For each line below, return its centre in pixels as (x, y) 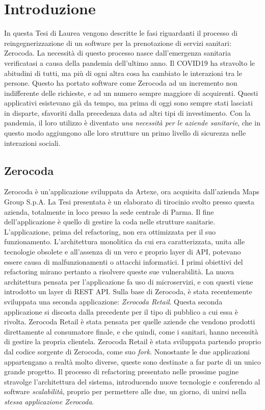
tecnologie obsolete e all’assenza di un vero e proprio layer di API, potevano (123, 252)
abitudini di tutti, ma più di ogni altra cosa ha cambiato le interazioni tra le (123, 73)
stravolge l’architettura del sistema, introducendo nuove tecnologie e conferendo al (132, 381)
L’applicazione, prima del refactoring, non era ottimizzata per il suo (110, 231)
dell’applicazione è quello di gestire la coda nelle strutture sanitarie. (110, 222)
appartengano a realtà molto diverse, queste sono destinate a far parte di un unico (132, 361)
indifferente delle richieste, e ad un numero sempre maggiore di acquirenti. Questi (131, 93)
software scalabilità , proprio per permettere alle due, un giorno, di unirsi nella (125, 391)
